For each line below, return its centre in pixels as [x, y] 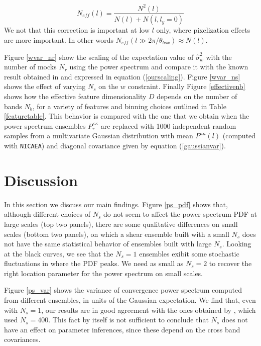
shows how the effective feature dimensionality [75, 96]
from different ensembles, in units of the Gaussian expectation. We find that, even [130, 300]
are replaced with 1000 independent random [168, 125]
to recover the [230, 263]
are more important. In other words [59, 40]
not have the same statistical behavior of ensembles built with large [108, 244]
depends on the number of [197, 96]
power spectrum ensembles [45, 125]
